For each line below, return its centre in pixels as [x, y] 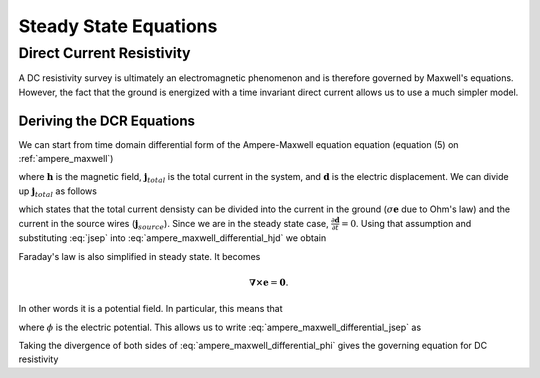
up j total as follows [57, 192]
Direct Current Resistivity [104, 53]
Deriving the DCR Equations [106, 120]
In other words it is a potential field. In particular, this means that [151, 309]
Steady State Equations [118, 26]
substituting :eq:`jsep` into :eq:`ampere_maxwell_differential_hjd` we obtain [172, 238]
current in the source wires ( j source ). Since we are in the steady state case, [173, 224]
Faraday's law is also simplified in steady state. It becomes [139, 256]
